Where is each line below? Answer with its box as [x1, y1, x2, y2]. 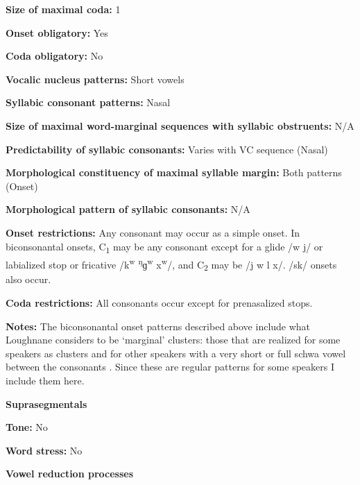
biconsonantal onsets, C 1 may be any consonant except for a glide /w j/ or [6, 239, 323, 255]
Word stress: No [6, 443, 83, 457]
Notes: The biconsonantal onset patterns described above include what [6, 318, 311, 333]
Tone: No [6, 420, 48, 434]
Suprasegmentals [6, 396, 87, 411]
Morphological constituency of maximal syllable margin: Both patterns [6, 165, 342, 180]
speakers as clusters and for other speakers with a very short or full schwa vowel [6, 346, 346, 360]
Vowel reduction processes [6, 466, 134, 481]
